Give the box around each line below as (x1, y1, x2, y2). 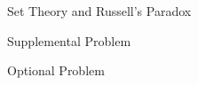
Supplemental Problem (7, 31, 131, 50)
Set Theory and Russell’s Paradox (7, 2, 192, 19)
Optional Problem (7, 61, 105, 80)
